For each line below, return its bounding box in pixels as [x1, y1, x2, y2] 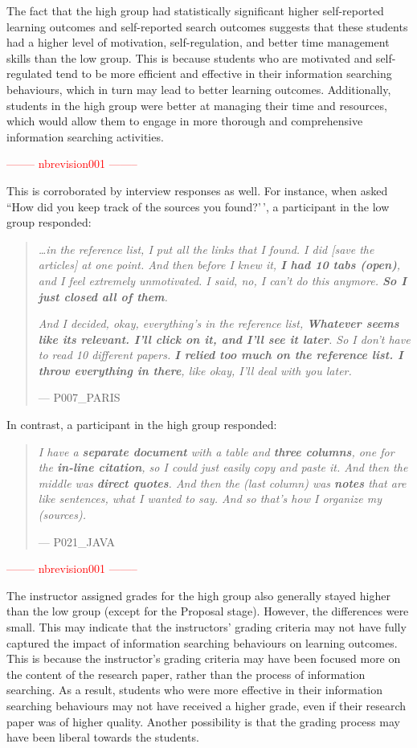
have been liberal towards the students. [6, 729, 199, 746]
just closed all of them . [38, 288, 168, 305]
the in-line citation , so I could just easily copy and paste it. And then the [38, 459, 408, 476]
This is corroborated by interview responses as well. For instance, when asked [6, 182, 388, 198]
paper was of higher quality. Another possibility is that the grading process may [6, 713, 400, 730]
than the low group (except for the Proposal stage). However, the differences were [6, 603, 409, 619]
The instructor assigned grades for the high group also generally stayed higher [6, 587, 390, 603]
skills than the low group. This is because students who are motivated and [6, 49, 373, 66]
